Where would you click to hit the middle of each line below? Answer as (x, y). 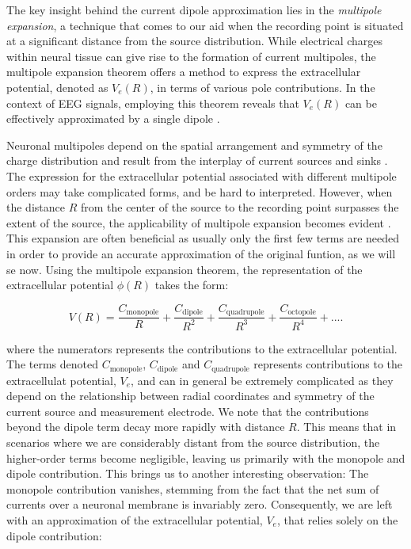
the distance (36, 207)
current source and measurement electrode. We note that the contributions (188, 411)
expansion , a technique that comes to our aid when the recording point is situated (205, 25)
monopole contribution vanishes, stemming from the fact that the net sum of (193, 488)
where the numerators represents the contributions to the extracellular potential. (202, 348)
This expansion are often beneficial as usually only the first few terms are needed (203, 238)
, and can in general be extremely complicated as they (262, 380)
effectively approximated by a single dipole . (113, 118)
